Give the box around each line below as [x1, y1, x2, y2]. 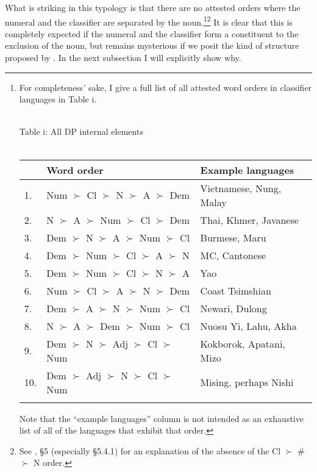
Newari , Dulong [200, 301, 267, 315]
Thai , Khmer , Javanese [200, 212, 299, 227]
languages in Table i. [19, 93, 97, 105]
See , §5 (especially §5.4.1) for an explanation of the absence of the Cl [19, 444, 281, 457]
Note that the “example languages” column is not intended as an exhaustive [19, 412, 304, 424]
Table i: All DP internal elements [19, 125, 143, 138]
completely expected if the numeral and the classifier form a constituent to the [5, 27, 299, 40]
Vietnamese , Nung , [200, 181, 282, 195]
